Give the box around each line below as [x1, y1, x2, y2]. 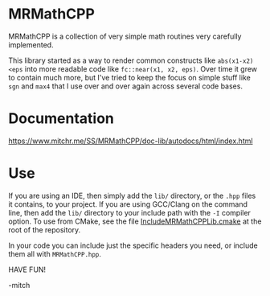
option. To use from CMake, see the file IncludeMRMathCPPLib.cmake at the [8, 216, 262, 226]
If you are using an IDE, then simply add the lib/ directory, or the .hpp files [8, 191, 256, 200]
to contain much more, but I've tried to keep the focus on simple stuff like [8, 72, 251, 82]
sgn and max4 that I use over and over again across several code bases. [8, 81, 243, 91]
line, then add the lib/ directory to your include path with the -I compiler [8, 208, 252, 217]
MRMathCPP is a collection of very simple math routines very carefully [8, 31, 242, 41]
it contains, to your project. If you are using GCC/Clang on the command [8, 199, 247, 209]
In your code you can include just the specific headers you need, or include [8, 240, 259, 250]
